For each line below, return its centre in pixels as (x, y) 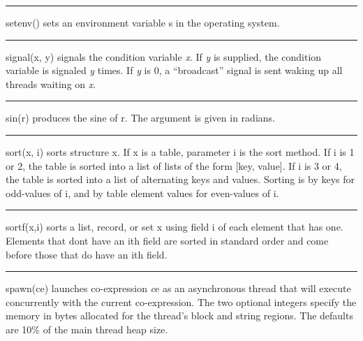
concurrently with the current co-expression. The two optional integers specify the (181, 302)
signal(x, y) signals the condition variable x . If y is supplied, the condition (164, 56)
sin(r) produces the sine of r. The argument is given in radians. (140, 118)
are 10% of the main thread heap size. (87, 329)
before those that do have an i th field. (87, 254)
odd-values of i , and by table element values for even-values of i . (142, 193)
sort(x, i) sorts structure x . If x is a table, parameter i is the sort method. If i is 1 (180, 151)
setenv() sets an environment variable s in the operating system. (143, 22)
